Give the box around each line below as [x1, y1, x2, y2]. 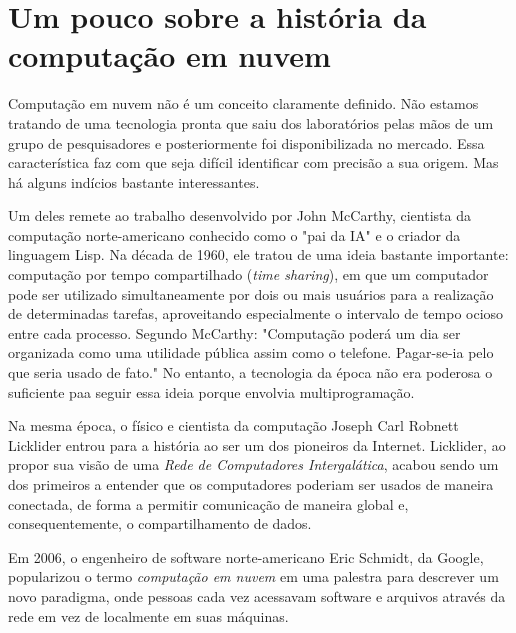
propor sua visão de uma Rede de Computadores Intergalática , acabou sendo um [8, 454, 499, 475]
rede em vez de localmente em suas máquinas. [8, 605, 289, 626]
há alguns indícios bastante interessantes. [8, 171, 260, 192]
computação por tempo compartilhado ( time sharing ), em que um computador [8, 264, 489, 285]
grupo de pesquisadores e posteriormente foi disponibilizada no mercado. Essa [8, 132, 485, 153]
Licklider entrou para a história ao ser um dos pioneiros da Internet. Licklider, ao [8, 434, 506, 455]
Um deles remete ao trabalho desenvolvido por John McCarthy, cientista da [8, 205, 471, 226]
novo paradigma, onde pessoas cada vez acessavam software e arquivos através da [8, 585, 506, 606]
